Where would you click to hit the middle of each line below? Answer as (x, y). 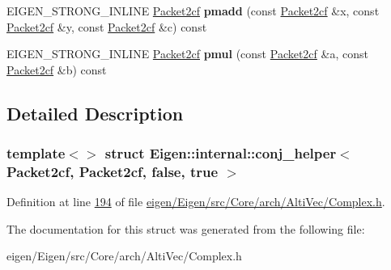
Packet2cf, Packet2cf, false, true (113, 171)
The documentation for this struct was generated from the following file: (186, 228)
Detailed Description (95, 113)
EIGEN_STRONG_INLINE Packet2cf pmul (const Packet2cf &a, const (187, 54)
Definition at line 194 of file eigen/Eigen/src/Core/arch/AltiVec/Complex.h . (196, 202)
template (36, 153)
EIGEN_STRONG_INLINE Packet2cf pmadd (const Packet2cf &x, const (193, 11)
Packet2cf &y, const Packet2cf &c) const (107, 26)
